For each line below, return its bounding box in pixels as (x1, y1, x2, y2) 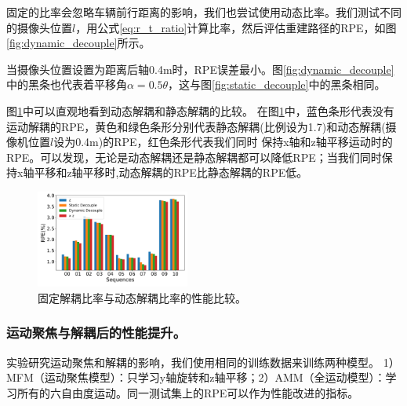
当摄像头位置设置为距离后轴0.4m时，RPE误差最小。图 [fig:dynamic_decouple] (6, 60, 394, 77)
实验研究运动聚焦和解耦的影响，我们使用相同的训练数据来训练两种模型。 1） (6, 353, 400, 370)
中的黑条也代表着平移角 (6, 76, 127, 93)
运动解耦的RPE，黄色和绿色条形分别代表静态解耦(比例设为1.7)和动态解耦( (6, 118, 386, 134)
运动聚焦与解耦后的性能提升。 (6, 323, 187, 342)
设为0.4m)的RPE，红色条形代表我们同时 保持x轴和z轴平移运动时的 (53, 134, 393, 150)
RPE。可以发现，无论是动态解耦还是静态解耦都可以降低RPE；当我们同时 (6, 148, 382, 165)
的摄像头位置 (6, 19, 72, 35)
